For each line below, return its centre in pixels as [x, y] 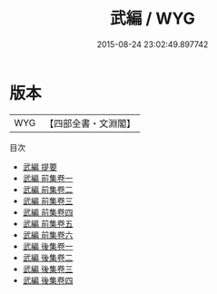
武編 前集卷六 [48, 235]
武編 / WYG [153, 19]
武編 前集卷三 [48, 201]
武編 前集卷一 [48, 178]
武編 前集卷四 [48, 212]
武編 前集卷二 [48, 189]
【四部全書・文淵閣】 [90, 123]
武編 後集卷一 [48, 246]
